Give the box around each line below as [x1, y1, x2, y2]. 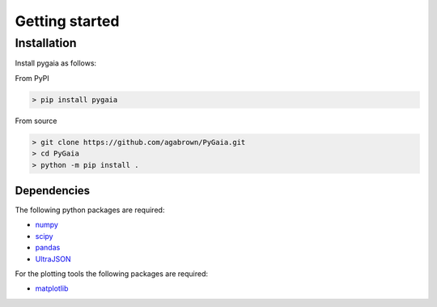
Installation [15, 36, 77, 50]
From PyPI [15, 73, 50, 83]
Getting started [15, 12, 120, 30]
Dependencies [15, 183, 91, 198]
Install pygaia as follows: [15, 58, 97, 68]
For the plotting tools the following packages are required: [15, 268, 209, 279]
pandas [35, 243, 61, 253]
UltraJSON [35, 254, 71, 263]
